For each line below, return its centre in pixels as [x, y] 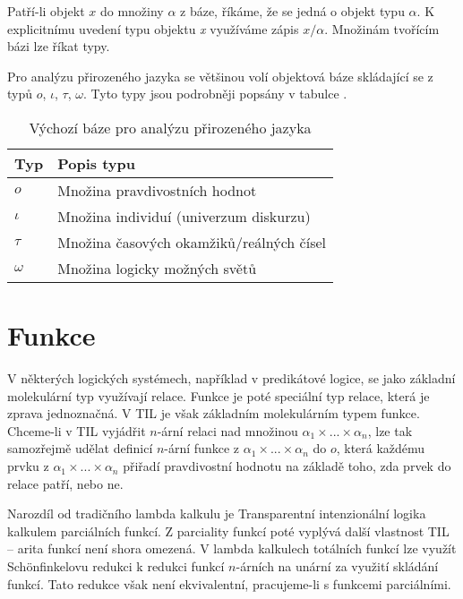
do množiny [132, 11]
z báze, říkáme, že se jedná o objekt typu [292, 11]
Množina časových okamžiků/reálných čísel [192, 242]
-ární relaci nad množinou [227, 430]
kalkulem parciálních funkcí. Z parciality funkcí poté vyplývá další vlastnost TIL [228, 531]
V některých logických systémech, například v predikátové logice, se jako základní [231, 378]
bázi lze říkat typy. [59, 46]
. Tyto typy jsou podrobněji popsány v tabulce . [215, 94]
